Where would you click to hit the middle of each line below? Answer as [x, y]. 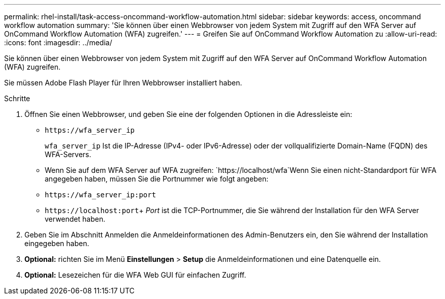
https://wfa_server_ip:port [101, 195]
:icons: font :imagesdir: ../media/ [58, 42]
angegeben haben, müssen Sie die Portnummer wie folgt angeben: [157, 179]
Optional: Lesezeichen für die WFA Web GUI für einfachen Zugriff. [135, 275]
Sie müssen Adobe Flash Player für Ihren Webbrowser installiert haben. [123, 83]
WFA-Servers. [68, 154]
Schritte [17, 98]
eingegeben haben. [57, 243]
